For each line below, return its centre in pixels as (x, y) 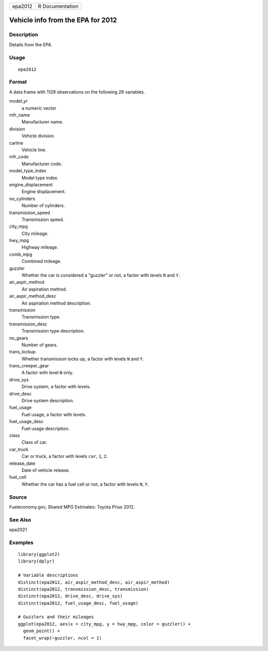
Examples (21, 542)
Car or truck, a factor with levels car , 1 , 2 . (65, 456)
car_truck (19, 449)
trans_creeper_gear (29, 366)
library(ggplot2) (39, 554)
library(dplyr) (36, 561)
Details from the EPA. (31, 44)
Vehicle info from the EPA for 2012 (63, 20)
